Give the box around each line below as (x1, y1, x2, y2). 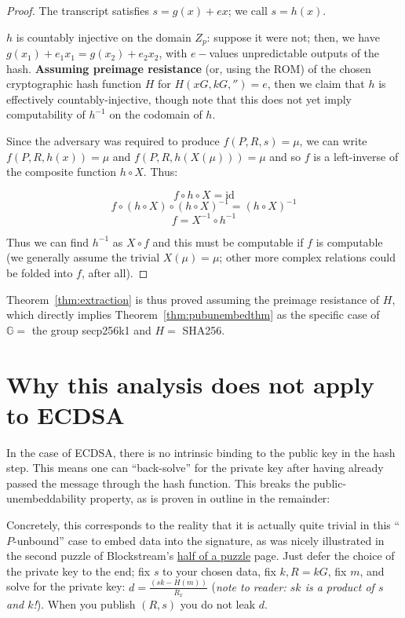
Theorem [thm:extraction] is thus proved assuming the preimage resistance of (6, 291, 380, 307)
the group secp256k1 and (31, 321, 151, 338)
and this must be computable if (152, 233, 304, 250)
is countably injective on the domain (16, 28, 192, 45)
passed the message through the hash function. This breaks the (6, 474, 310, 491)
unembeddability (6, 490, 86, 506)
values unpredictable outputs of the (209, 45, 380, 61)
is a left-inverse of (313, 148, 399, 164)
